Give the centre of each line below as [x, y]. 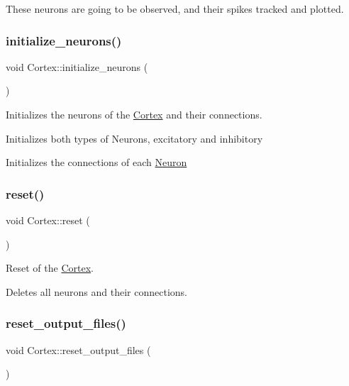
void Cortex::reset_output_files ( [78, 349]
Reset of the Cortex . [50, 268]
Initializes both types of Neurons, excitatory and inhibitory [134, 138]
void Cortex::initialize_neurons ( [77, 66]
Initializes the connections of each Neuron [96, 162]
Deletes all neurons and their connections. [97, 291]
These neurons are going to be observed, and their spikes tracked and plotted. [175, 9]
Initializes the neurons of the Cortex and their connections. [134, 114]
